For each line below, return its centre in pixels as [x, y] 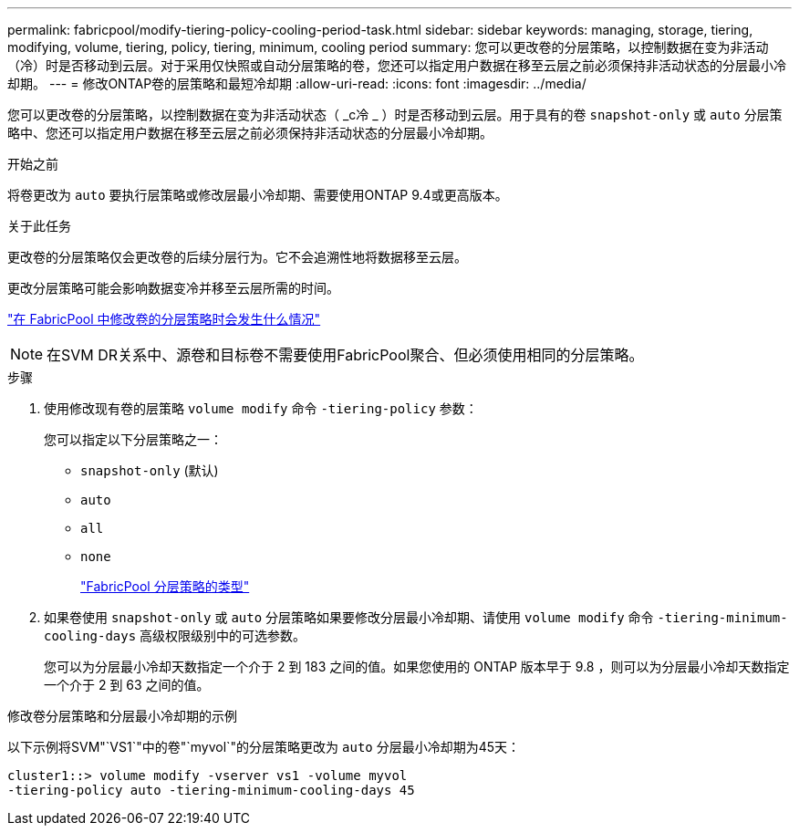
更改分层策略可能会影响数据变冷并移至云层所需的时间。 [173, 288]
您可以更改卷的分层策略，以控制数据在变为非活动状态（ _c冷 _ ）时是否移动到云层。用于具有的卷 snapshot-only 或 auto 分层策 [395, 115]
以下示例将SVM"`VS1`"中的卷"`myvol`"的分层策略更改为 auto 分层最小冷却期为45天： [264, 747]
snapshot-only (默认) [150, 470]
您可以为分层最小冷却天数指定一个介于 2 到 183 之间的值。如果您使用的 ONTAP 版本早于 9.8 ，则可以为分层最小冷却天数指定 [417, 666]
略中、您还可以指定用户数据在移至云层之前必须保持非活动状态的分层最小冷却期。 [250, 133]
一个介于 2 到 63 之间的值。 [127, 685]
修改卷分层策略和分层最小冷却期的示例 [122, 716]
